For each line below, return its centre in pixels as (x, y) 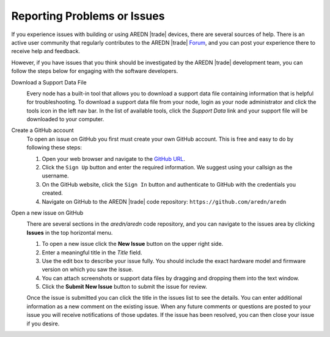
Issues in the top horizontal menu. (70, 232)
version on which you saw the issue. (88, 270)
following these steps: (54, 147)
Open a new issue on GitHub (47, 213)
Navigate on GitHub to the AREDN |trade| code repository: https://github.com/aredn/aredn (164, 201)
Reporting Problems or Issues (88, 16)
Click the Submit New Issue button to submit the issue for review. (125, 287)
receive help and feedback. (46, 51)
